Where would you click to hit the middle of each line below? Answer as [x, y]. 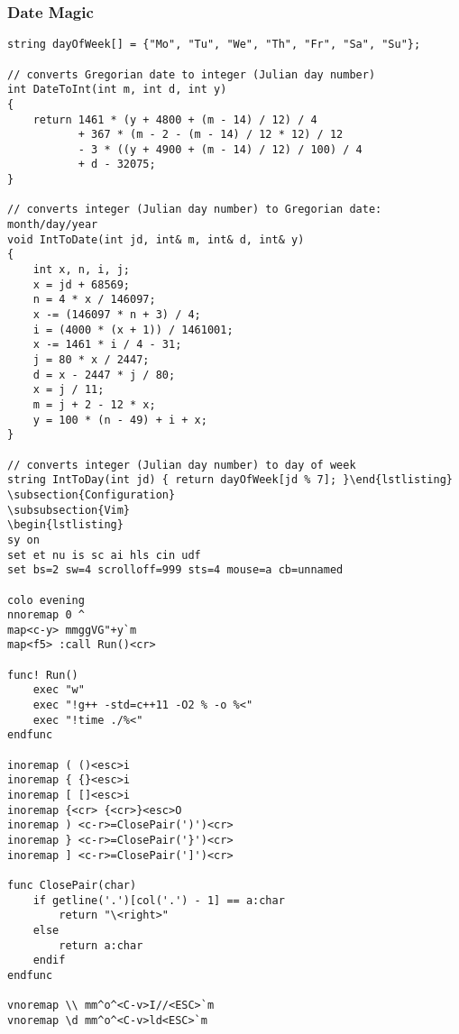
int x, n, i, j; [82, 270]
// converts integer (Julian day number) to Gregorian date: [195, 210]
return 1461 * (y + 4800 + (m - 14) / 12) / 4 [175, 119]
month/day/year [53, 225]
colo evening [46, 600]
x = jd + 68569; [82, 284]
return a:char [101, 945]
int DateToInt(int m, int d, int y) [117, 90]
